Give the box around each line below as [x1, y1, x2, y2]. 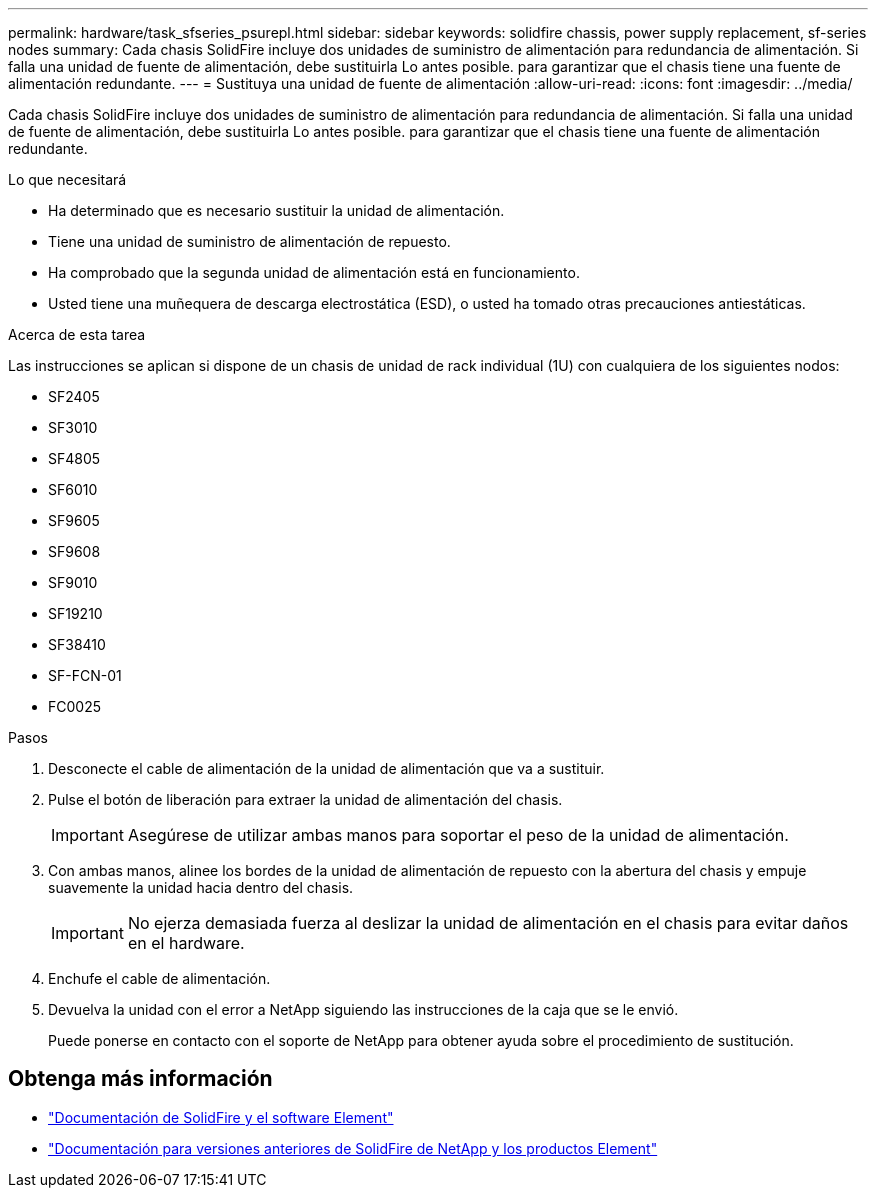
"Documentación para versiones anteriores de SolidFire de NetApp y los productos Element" [48, 1139, 658, 1157]
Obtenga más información [8, 1066, 273, 1092]
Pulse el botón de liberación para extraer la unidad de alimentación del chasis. [48, 791, 563, 808]
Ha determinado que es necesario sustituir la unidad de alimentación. [48, 202, 505, 219]
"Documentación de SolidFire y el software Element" [48, 1108, 394, 1126]
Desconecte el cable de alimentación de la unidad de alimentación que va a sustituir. [48, 760, 605, 777]
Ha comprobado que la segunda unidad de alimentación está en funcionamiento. [48, 264, 580, 281]
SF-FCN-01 [48, 667, 122, 684]
